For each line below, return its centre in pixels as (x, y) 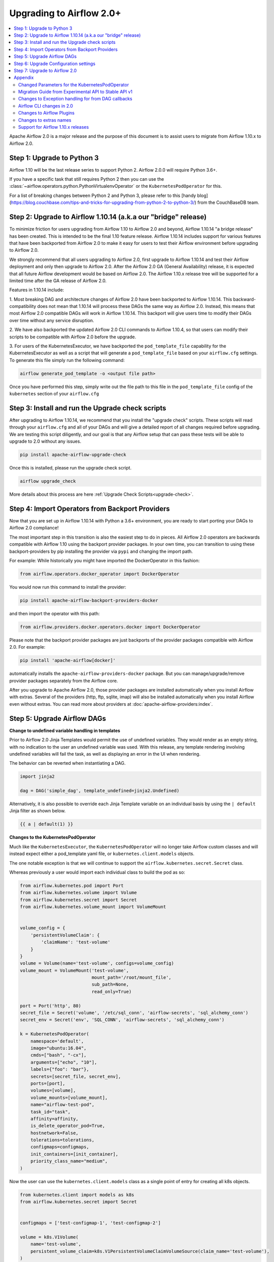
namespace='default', (57, 1041)
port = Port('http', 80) (51, 1006)
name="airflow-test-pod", (62, 1105)
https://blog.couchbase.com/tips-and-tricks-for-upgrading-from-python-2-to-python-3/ (103, 202)
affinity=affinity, (55, 1119)
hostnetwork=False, (55, 1133)
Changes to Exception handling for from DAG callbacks (75, 99)
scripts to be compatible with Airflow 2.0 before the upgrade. (73, 337)
